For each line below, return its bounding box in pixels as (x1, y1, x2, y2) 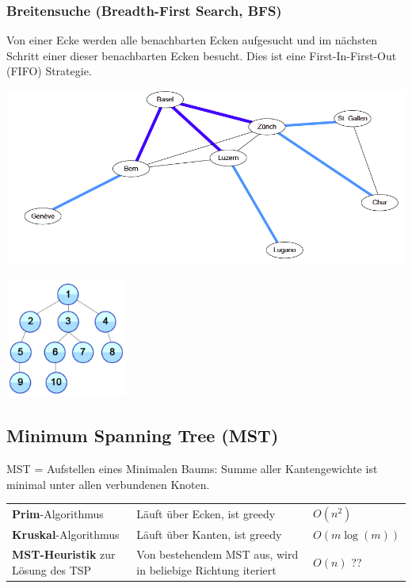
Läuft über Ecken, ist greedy (136, 506, 276, 522)
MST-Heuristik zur (12, 546, 116, 563)
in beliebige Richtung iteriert (136, 561, 277, 578)
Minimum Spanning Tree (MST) (6, 423, 279, 448)
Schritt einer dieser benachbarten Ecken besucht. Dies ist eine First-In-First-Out (6, 47, 397, 63)
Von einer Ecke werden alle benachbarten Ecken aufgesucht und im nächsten (6, 32, 378, 48)
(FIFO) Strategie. (6, 63, 92, 79)
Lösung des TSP (12, 561, 92, 578)
